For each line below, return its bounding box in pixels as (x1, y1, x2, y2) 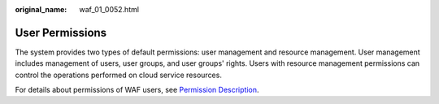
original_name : (15, 5, 67, 14)
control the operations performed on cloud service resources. (15, 70, 223, 80)
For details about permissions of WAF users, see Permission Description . (15, 85, 259, 95)
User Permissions (15, 25, 107, 40)
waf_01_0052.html (79, 5, 140, 14)
